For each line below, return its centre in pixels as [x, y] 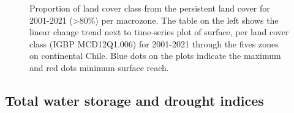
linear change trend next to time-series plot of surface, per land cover [159, 32]
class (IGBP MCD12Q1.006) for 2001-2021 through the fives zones [154, 43]
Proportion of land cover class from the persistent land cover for [150, 8]
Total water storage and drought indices [134, 100]
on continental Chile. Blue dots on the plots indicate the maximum [155, 56]
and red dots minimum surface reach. [99, 67]
